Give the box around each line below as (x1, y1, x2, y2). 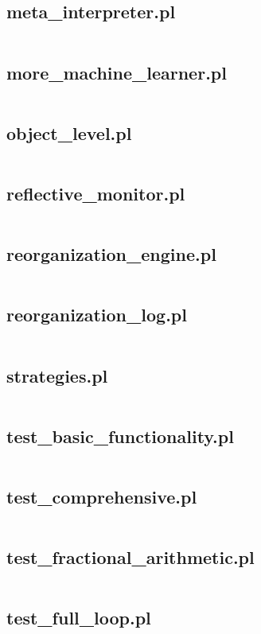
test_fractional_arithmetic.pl (6, 545, 255, 570)
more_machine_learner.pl (6, 60, 227, 84)
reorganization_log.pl (6, 302, 187, 327)
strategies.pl (6, 363, 108, 387)
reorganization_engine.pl (6, 242, 216, 266)
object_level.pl (6, 120, 132, 145)
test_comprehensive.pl (6, 484, 197, 509)
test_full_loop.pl (6, 605, 151, 630)
